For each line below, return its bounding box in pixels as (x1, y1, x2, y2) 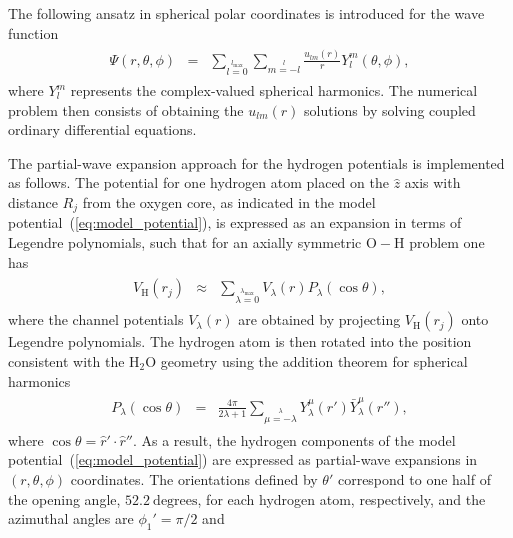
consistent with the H (8, 351, 140, 372)
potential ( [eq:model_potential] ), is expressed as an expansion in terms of (8, 212, 462, 233)
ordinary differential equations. (8, 119, 197, 140)
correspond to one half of (337, 468, 491, 489)
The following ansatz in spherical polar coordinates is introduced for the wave (8, 3, 485, 23)
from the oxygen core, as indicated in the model (82, 192, 376, 212)
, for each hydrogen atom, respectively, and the (197, 488, 486, 509)
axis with (404, 172, 461, 193)
